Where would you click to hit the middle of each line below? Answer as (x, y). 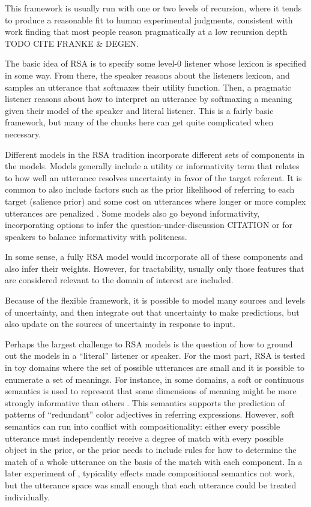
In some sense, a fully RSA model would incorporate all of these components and (154, 256)
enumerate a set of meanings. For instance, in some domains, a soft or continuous (155, 379)
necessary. (23, 133)
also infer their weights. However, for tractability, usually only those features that (155, 268)
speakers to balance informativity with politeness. (96, 236)
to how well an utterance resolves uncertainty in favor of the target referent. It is (153, 177)
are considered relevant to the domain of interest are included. (119, 280)
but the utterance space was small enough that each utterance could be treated (151, 484)
